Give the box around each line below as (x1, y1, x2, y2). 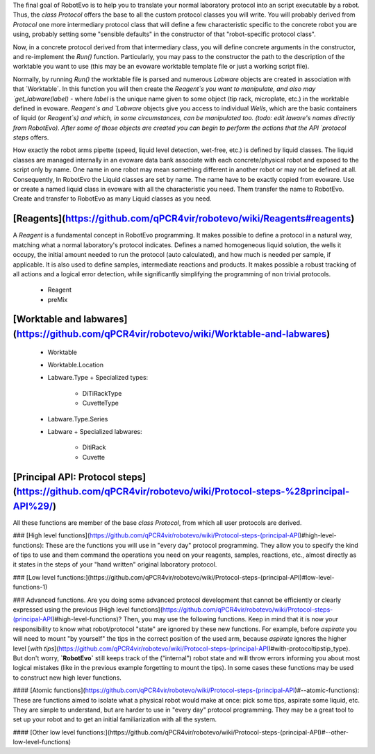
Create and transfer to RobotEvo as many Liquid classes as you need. (12, 194, 212, 203)
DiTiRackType (82, 389, 122, 397)
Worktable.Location (47, 361, 104, 369)
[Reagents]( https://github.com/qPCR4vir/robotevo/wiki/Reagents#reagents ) (12, 212, 355, 225)
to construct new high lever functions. (12, 673, 122, 682)
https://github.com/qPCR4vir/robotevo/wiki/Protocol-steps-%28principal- (16, 486, 350, 498)
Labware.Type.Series (47, 414, 108, 423)
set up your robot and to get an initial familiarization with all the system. (12, 715, 217, 723)
